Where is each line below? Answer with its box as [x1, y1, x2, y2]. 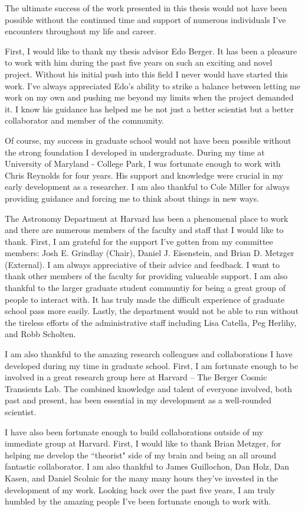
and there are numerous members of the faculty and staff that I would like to [5, 224, 284, 236]
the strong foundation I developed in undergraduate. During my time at [5, 145, 265, 158]
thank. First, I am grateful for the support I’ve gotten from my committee [5, 235, 273, 247]
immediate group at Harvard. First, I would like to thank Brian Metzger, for [5, 437, 281, 449]
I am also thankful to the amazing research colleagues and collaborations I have [5, 348, 293, 360]
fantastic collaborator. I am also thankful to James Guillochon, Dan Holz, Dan [5, 460, 290, 473]
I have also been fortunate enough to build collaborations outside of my [5, 425, 264, 438]
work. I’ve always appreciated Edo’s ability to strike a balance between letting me [5, 79, 301, 92]
